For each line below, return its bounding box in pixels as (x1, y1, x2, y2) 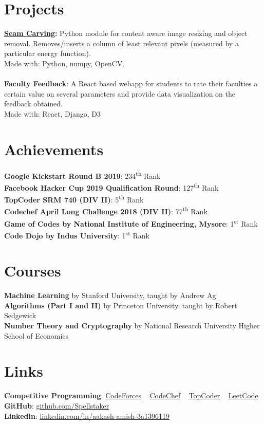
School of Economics (4, 330, 69, 341)
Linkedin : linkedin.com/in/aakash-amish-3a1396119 (4, 410, 170, 421)
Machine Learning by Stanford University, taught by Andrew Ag (4, 290, 216, 301)
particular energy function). (4, 48, 91, 59)
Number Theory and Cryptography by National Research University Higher (4, 320, 260, 330)
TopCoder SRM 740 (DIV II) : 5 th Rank (4, 193, 144, 205)
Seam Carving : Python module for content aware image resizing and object (4, 28, 248, 39)
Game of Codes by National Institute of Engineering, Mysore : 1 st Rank (4, 216, 258, 229)
